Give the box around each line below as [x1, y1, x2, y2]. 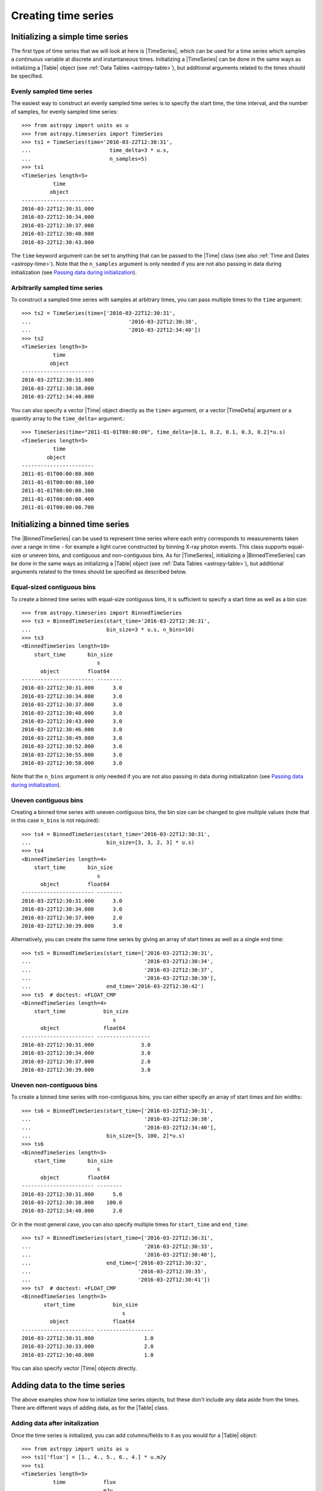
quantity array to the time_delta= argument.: [11, 415, 125, 422]
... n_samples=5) [21, 155, 148, 162]
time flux [52, 1479, 116, 1486]
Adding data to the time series [11, 1380, 125, 1390]
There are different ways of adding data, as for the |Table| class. [11, 1405, 169, 1412]
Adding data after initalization [11, 1419, 100, 1428]
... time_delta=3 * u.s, [21, 147, 170, 154]
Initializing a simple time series [11, 32, 128, 42]
